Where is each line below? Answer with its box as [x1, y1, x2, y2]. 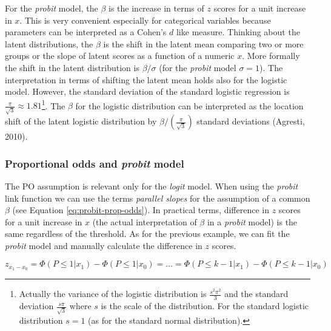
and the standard [224, 287, 289, 300]
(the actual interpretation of [92, 215, 197, 228]
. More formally [242, 49, 300, 62]
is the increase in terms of [109, 2, 204, 14]
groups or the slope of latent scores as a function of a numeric [5, 49, 235, 62]
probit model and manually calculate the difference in [5, 239, 202, 251]
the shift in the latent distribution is [5, 61, 139, 73]
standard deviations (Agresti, [196, 115, 305, 128]
